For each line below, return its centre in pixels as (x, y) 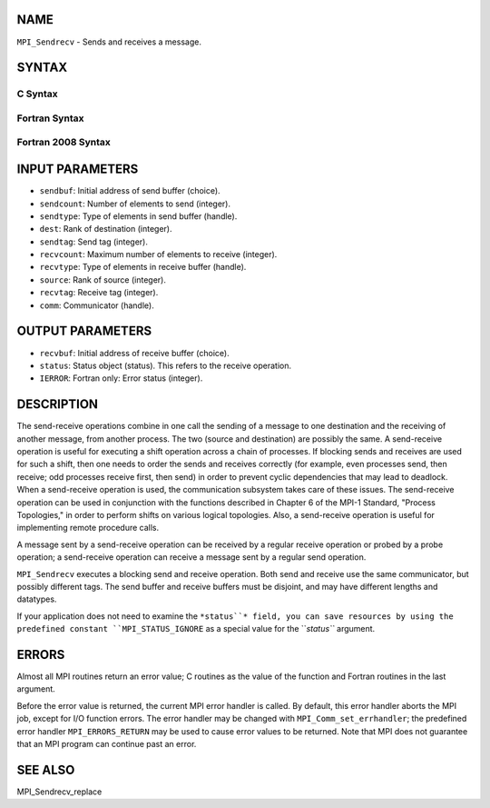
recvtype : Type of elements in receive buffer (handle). (143, 267)
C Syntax (37, 94)
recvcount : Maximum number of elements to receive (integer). (158, 254)
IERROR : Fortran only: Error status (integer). (121, 378)
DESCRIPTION (58, 404)
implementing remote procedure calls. (88, 528)
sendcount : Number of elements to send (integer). (135, 204)
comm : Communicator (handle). (97, 305)
